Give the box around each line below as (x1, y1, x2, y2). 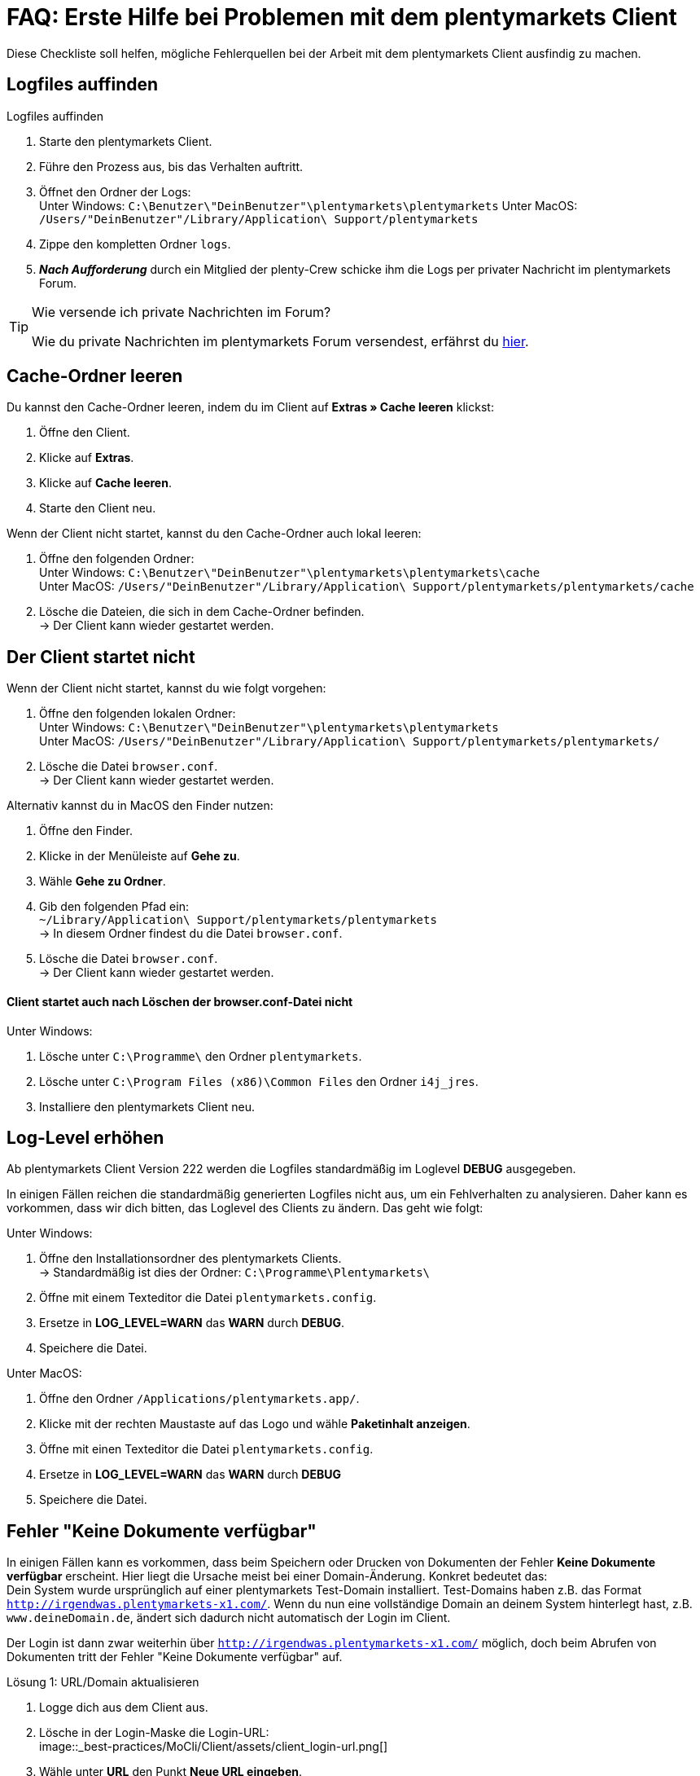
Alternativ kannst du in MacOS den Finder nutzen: (7, 798, 273, 813)
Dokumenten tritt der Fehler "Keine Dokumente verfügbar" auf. (7, 1650, 343, 1664)
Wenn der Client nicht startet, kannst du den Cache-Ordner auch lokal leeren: (7, 526, 422, 541)
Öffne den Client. (39, 425, 130, 440)
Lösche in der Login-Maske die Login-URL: (39, 1725, 269, 1740)
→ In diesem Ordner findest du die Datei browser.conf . (39, 926, 343, 941)
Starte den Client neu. (39, 501, 156, 516)
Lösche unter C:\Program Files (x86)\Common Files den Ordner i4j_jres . (39, 1074, 479, 1088)
